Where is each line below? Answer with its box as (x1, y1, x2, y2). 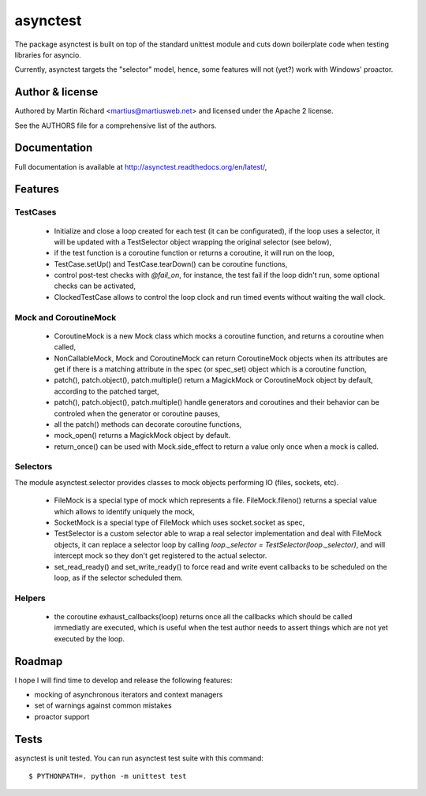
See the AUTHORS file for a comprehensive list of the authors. (14, 121, 217, 130)
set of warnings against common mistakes (34, 701, 173, 710)
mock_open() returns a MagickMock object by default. (54, 431, 231, 440)
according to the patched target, (54, 387, 159, 396)
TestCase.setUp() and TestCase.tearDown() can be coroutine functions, (54, 259, 288, 268)
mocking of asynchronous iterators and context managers (34, 690, 223, 699)
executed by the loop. (54, 633, 125, 643)
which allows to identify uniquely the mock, (54, 506, 195, 516)
